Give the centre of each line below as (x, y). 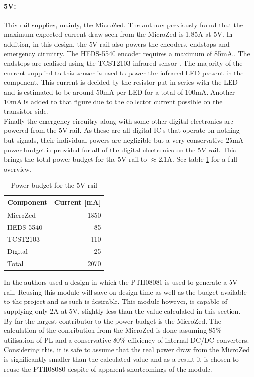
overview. (18, 168)
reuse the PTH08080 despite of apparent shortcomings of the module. (108, 368)
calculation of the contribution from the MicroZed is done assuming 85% (113, 330)
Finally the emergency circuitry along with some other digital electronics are (119, 120)
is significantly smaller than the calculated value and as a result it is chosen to (121, 359)
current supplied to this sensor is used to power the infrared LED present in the (124, 72)
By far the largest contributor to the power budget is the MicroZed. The (113, 320)
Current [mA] (78, 202)
